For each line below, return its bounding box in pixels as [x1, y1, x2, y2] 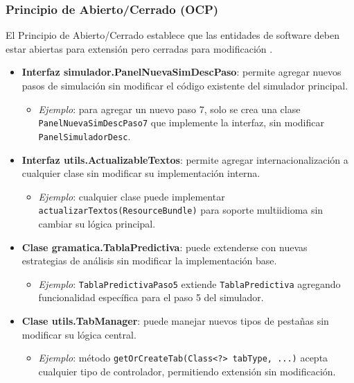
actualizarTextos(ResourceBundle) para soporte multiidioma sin [38, 203, 324, 217]
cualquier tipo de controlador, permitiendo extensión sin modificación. [38, 364, 336, 378]
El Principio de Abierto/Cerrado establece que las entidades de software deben [6, 28, 339, 42]
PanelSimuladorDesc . [38, 128, 131, 143]
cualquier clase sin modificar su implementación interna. [21, 166, 260, 180]
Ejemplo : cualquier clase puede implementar [38, 189, 225, 203]
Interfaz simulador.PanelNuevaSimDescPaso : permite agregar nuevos [21, 65, 342, 79]
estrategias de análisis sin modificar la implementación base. [21, 253, 277, 268]
